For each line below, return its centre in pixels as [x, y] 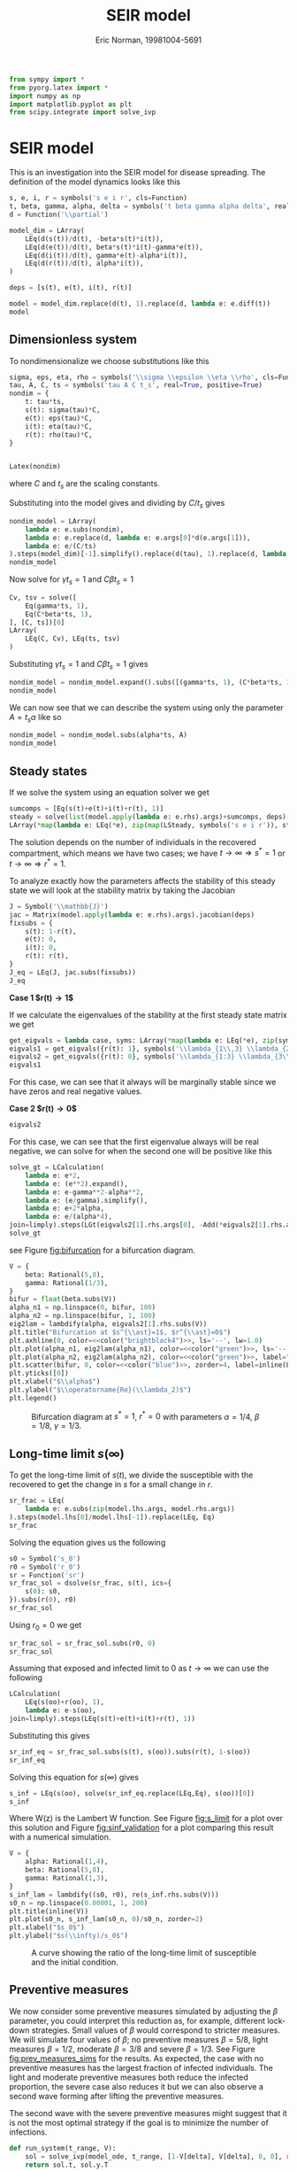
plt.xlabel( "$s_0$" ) [47, 1927]
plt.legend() [33, 1398]
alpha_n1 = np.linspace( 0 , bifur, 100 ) [83, 1307]
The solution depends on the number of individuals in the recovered [133, 841]
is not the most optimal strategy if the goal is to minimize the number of [139, 2122]
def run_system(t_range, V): [63, 2148]
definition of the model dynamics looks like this [95, 182]
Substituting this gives [49, 1735]
